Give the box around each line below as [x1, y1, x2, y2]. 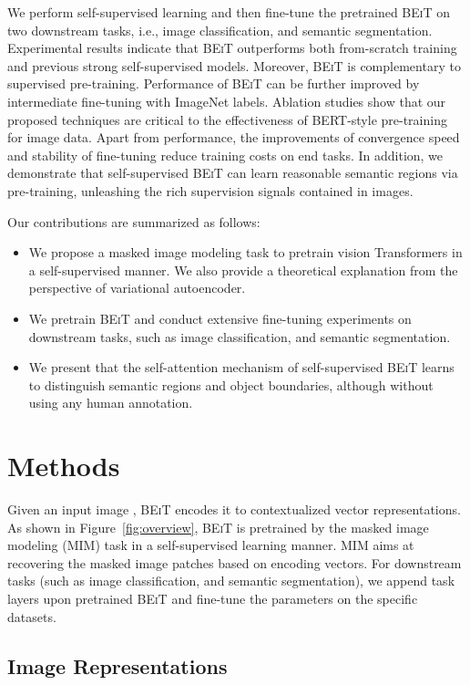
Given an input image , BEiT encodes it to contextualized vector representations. [7, 500, 461, 518]
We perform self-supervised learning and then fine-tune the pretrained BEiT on [7, 3, 450, 21]
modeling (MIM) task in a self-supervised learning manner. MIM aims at [7, 535, 414, 555]
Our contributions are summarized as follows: [7, 212, 261, 231]
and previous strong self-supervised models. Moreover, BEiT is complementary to [7, 56, 461, 75]
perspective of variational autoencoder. [28, 278, 246, 297]
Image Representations [7, 651, 228, 680]
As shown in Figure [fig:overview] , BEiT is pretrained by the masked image [7, 517, 429, 536]
